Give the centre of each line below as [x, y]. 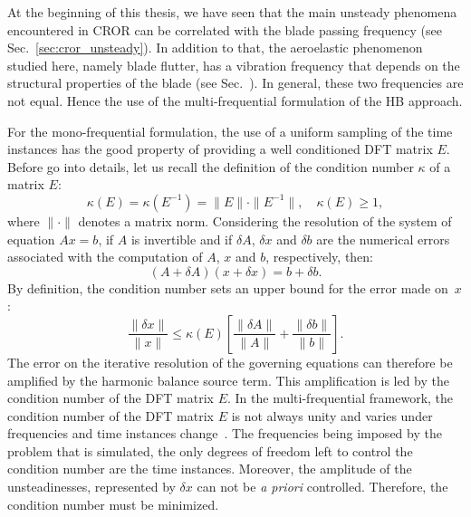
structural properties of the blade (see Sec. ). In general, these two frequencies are [235, 83]
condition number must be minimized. [113, 504]
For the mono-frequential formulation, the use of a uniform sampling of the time [230, 131]
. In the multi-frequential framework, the [341, 398]
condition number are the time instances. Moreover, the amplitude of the [210, 469]
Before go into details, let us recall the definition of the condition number [211, 166]
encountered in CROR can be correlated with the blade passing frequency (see [225, 29]
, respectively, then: [319, 257]
